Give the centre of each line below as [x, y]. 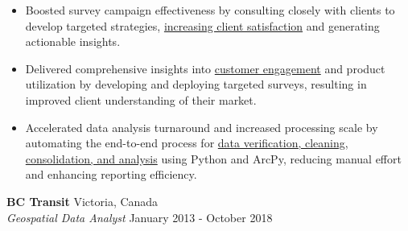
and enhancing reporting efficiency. [111, 174]
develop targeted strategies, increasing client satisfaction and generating [202, 25]
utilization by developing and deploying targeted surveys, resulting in [196, 84]
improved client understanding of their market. [141, 99]
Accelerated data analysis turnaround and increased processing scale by [202, 127]
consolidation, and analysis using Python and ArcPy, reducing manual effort [213, 158]
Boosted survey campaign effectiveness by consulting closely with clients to [210, 10]
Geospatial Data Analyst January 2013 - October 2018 [140, 217]
